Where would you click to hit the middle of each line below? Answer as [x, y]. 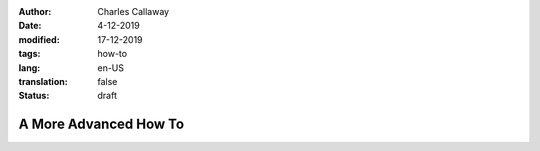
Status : [34, 96]
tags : [29, 54]
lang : [29, 67]
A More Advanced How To [101, 124]
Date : [30, 26]
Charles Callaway [133, 11]
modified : [39, 39]
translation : [43, 81]
